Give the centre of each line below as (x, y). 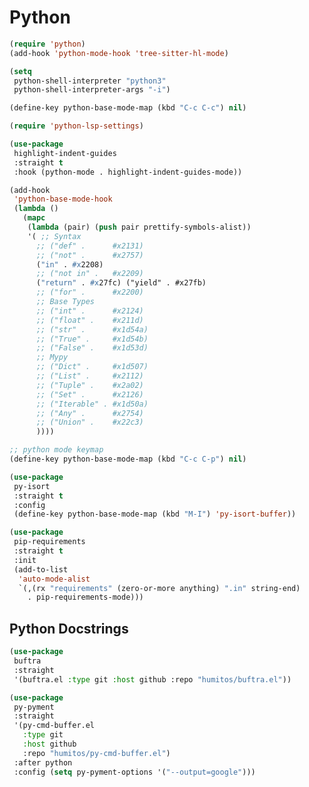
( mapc (34, 218)
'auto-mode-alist (54, 579)
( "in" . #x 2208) (69, 264)
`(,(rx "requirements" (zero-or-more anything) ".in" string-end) (159, 588)
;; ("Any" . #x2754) (89, 413)
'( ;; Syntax (54, 236)
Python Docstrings (69, 628)
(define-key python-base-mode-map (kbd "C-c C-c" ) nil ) (128, 108)
